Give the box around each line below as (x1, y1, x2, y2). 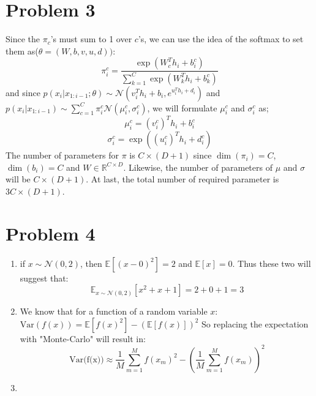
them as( (6, 44, 39, 57)
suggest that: (20, 271, 69, 284)
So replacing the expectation (201, 317, 309, 330)
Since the (6, 32, 40, 45)
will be (6, 173, 31, 185)
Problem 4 (6, 220, 96, 245)
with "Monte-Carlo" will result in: (20, 332, 146, 345)
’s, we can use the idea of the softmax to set (138, 32, 304, 45)
